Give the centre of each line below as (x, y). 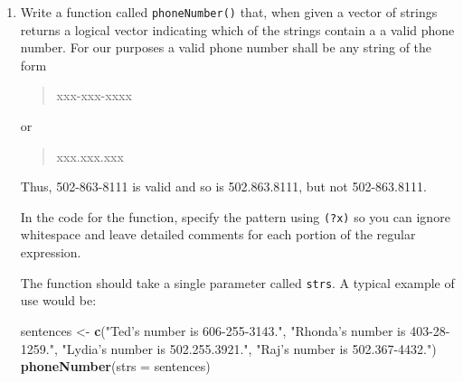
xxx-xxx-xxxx (94, 95)
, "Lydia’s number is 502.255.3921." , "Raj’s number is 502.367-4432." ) (245, 348)
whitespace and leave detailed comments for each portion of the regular (218, 234)
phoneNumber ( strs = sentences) (115, 366)
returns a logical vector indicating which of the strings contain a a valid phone (237, 29)
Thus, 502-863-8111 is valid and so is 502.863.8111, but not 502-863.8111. (223, 186)
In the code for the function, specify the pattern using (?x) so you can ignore (235, 216)
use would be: (58, 300)
